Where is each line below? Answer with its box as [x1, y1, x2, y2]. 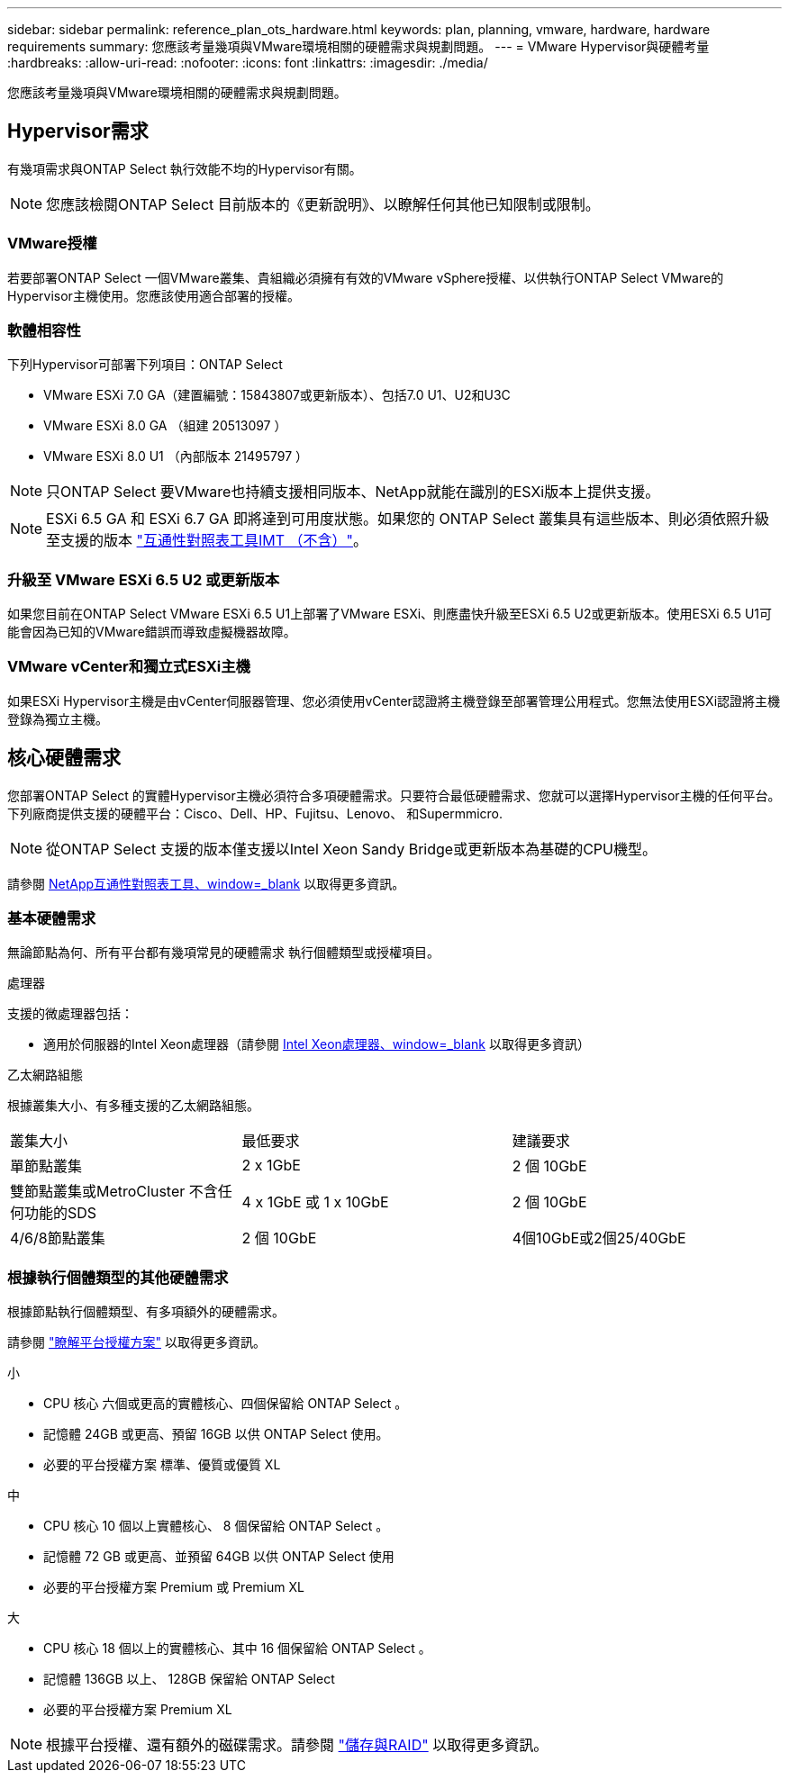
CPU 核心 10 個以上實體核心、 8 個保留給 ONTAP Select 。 [43, 1518, 389, 1534]
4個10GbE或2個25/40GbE [512, 1229, 686, 1248]
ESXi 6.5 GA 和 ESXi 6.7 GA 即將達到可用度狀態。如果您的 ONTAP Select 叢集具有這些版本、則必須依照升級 [46, 510, 770, 529]
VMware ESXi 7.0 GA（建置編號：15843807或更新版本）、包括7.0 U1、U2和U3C [43, 387, 511, 403]
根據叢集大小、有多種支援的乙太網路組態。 [7, 1098, 259, 1114]
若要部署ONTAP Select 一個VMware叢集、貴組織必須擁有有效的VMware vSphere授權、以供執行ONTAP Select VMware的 [7, 269, 724, 285]
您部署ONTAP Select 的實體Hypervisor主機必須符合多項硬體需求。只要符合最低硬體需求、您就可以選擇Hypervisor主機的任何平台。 [7, 787, 781, 803]
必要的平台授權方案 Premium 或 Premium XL [43, 1579, 304, 1595]
